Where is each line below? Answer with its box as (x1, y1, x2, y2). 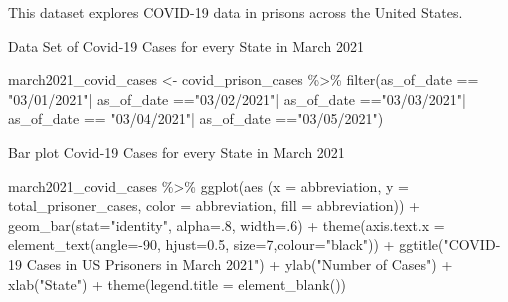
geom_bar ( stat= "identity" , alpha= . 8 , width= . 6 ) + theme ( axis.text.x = (8, 214, 445, 235)
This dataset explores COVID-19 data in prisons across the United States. (8, 2, 463, 22)
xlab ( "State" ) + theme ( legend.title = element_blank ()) (8, 273, 347, 294)
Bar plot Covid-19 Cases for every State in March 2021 (8, 141, 345, 162)
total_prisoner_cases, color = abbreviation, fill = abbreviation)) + (8, 195, 420, 216)
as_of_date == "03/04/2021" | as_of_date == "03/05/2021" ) (8, 108, 384, 129)
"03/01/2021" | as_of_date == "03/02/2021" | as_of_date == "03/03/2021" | (8, 88, 466, 109)
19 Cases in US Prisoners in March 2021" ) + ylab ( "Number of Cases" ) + (8, 253, 453, 274)
